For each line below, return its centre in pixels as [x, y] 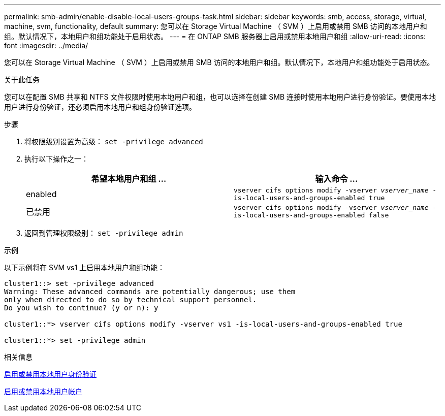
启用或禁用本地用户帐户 [43, 391]
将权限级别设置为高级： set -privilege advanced [114, 141]
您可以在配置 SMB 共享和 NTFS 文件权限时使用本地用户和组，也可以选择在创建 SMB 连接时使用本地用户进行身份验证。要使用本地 [220, 97]
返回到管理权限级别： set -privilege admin [104, 233]
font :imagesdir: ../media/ [46, 45]
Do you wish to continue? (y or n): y [81, 308]
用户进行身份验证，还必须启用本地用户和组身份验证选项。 [100, 107]
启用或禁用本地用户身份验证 [50, 374]
